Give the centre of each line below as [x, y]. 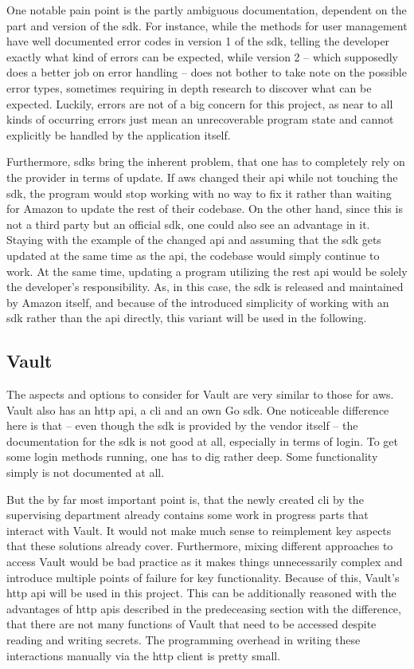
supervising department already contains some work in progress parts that [187, 515]
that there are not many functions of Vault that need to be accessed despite [191, 624]
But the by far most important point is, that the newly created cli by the [185, 499]
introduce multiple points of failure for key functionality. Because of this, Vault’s [203, 577]
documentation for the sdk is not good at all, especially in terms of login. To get [202, 441]
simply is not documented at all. [86, 472]
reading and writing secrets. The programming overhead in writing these [184, 639]
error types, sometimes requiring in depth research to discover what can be [189, 87]
